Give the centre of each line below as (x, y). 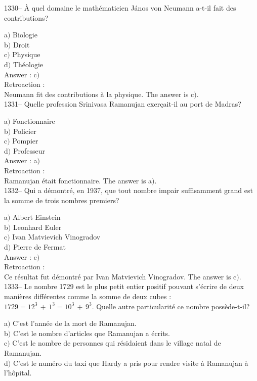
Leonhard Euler (37, 227)
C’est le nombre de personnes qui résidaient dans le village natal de (117, 343)
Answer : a (21, 160)
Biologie (25, 35)
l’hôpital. (18, 373)
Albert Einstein (37, 217)
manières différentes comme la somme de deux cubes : (88, 296)
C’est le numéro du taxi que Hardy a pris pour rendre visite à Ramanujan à (131, 363)
